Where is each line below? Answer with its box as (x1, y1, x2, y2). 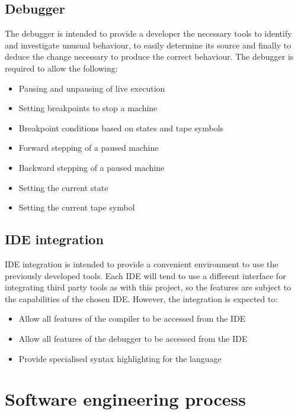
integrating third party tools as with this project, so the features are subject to (5, 281, 291, 293)
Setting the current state (18, 181, 108, 193)
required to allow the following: (5, 62, 118, 74)
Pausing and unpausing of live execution (18, 82, 165, 94)
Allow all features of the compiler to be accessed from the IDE (18, 312, 246, 325)
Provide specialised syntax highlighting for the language (18, 352, 222, 364)
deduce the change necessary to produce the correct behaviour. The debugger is (5, 50, 294, 63)
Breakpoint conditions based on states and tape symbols (18, 121, 224, 134)
